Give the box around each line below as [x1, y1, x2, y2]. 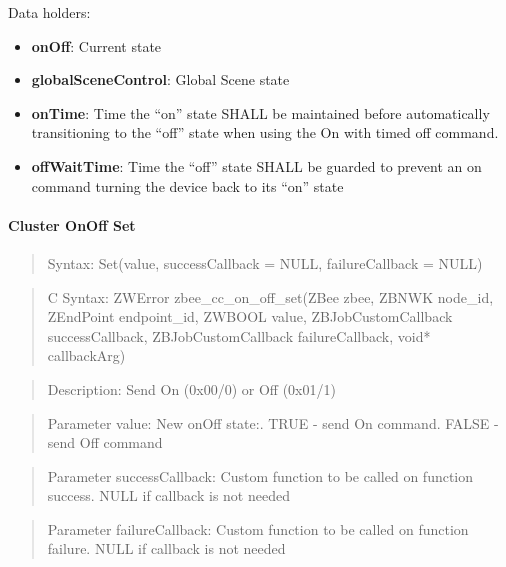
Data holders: [8, 2, 91, 22]
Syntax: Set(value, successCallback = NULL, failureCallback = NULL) [47, 252, 483, 273]
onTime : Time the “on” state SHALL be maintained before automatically [31, 102, 490, 123]
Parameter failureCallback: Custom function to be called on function [47, 518, 469, 539]
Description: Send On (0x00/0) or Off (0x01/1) [47, 378, 336, 399]
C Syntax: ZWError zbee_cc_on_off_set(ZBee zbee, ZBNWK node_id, [47, 286, 494, 307]
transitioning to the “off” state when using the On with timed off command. [31, 122, 499, 143]
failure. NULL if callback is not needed [47, 538, 286, 559]
